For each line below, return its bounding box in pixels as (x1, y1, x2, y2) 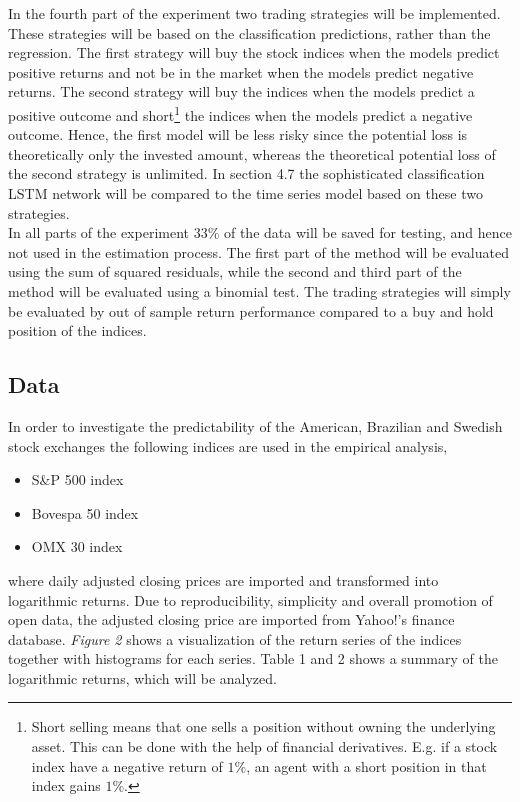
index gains (31, 775, 101, 796)
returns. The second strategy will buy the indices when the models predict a (8, 81, 475, 102)
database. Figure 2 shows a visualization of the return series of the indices (8, 628, 462, 649)
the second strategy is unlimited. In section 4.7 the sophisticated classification (8, 163, 485, 184)
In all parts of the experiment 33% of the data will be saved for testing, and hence (8, 222, 512, 243)
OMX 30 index (31, 536, 123, 557)
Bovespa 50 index (31, 502, 139, 523)
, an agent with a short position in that (246, 755, 487, 776)
